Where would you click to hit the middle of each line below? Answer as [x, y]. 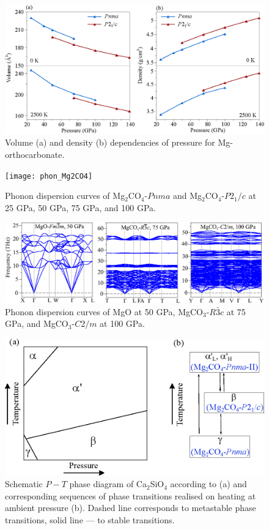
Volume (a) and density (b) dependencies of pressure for [110, 142]
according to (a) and [208, 484]
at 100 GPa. [122, 323]
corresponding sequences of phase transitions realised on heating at [131, 495]
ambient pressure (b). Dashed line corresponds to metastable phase [131, 508]
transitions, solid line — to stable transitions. [90, 520]
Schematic [24, 484]
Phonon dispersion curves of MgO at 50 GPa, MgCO [104, 311]
